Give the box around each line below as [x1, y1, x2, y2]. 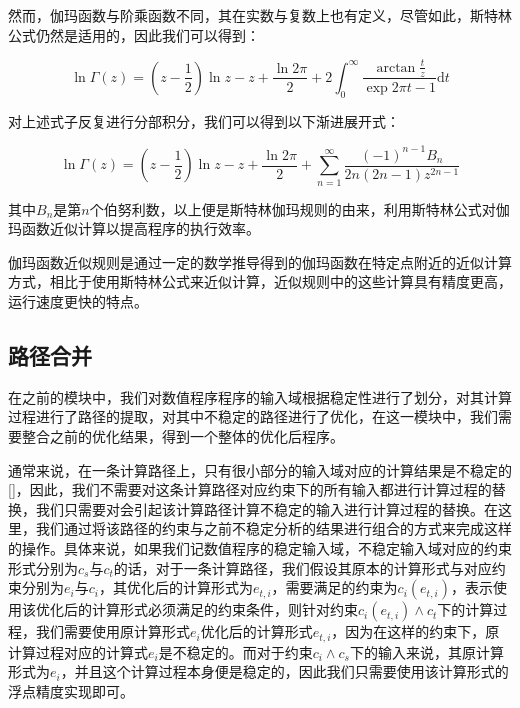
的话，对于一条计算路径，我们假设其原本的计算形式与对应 [113, 557, 492, 578]
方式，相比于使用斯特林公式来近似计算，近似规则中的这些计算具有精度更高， [8, 271, 512, 292]
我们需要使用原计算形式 [35, 621, 190, 642]
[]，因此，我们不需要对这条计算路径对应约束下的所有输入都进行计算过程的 [8, 479, 492, 500]
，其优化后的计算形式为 [98, 577, 253, 598]
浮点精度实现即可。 [8, 680, 134, 701]
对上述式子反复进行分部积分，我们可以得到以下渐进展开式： [8, 110, 400, 131]
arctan [376, 60, 416, 75]
